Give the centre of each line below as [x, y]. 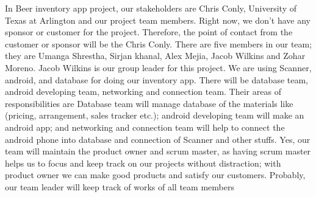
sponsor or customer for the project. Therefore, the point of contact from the [149, 32]
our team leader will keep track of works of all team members [120, 186]
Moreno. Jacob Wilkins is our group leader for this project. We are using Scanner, [158, 67]
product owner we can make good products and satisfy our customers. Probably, [155, 175]
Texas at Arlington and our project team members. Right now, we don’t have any [158, 20]
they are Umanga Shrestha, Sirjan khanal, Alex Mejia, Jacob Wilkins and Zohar [155, 56]
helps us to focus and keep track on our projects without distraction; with [143, 163]
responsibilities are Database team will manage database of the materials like [149, 103]
